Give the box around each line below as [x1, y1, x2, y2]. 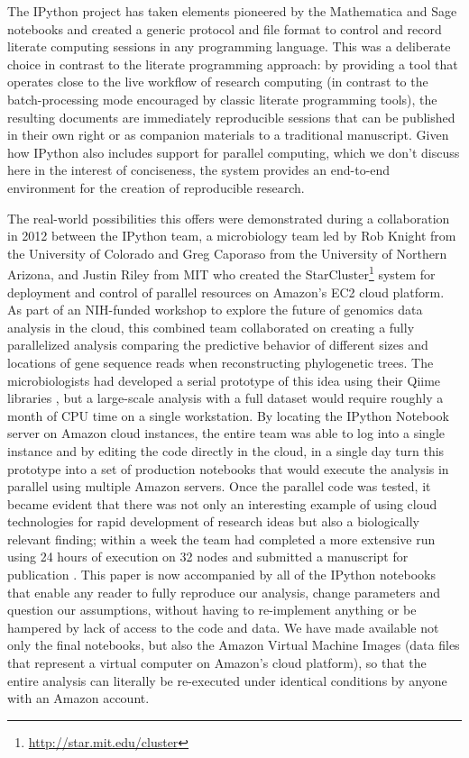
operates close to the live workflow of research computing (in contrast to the [7, 72, 428, 91]
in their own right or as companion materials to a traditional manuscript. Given [7, 125, 449, 144]
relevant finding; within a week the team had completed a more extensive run [7, 529, 436, 548]
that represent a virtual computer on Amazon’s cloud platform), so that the [7, 653, 427, 672]
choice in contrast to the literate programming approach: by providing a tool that [7, 54, 458, 73]
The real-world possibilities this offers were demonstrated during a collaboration [7, 208, 450, 227]
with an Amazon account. [7, 689, 150, 708]
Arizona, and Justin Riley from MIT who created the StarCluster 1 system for [7, 262, 436, 283]
